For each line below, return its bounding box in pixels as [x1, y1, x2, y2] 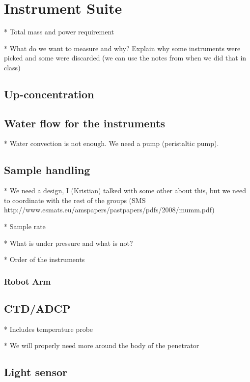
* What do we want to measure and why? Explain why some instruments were [4, 43, 241, 53]
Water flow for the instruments [4, 115, 166, 130]
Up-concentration [4, 86, 94, 101]
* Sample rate [4, 221, 46, 232]
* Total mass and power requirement [4, 27, 114, 37]
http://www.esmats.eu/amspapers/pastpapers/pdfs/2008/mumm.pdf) [4, 205, 215, 215]
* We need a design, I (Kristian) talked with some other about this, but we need [4, 185, 247, 196]
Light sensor [4, 364, 68, 380]
